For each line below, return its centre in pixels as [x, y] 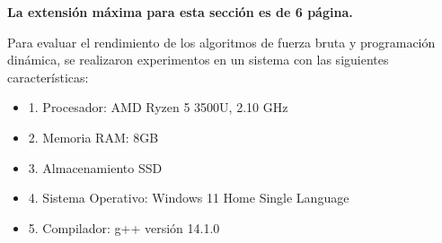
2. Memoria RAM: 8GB [93, 137]
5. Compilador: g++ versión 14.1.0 [124, 227]
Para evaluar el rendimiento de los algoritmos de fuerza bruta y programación [221, 42]
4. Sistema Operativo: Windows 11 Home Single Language [189, 198]
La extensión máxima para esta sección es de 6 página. [180, 12]
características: [48, 77]
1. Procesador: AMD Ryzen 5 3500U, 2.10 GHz [158, 107]
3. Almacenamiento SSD [95, 167]
